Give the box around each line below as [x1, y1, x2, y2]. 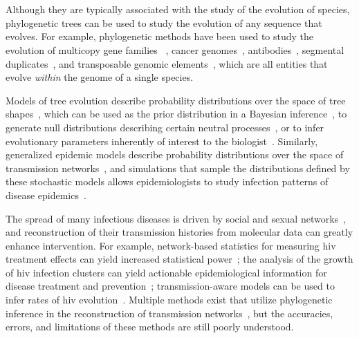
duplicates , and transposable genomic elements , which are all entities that [6, 56, 328, 71]
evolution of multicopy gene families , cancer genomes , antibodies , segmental [6, 42, 344, 57]
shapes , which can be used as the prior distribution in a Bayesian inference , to [6, 106, 347, 121]
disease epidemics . [6, 187, 86, 202]
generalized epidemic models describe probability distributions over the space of [6, 147, 344, 162]
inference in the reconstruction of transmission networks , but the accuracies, [6, 306, 333, 320]
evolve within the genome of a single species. [6, 70, 194, 84]
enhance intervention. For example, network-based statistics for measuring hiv [6, 238, 336, 252]
